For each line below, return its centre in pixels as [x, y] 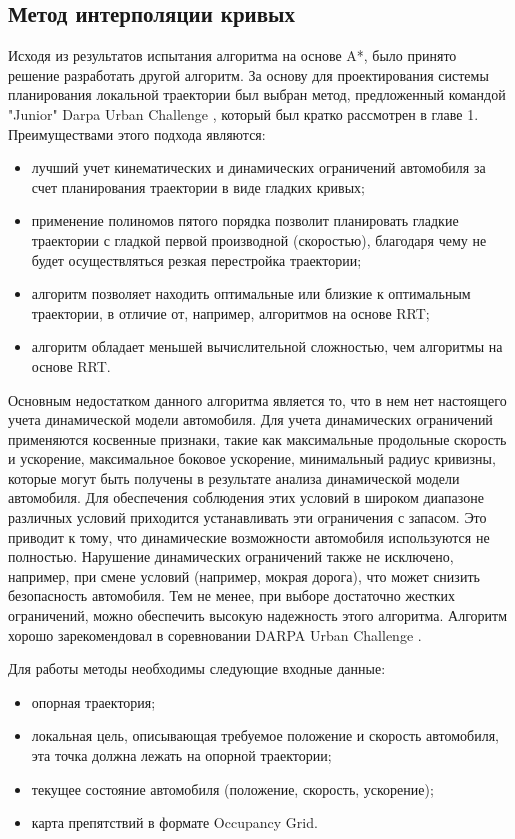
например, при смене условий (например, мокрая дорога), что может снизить [244, 575]
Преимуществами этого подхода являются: [137, 133]
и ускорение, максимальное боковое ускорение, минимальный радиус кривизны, [252, 458]
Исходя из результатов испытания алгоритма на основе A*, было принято [232, 55]
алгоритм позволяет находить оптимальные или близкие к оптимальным [251, 293]
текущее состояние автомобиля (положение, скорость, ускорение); [232, 788]
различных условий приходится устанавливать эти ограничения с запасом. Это [247, 517]
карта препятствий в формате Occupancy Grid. [174, 822]
